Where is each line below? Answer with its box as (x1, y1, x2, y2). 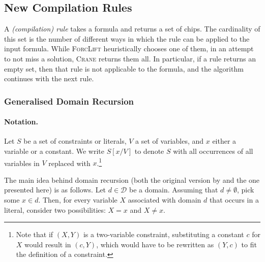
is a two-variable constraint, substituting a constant (83, 229, 244, 240)
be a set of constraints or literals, (23, 136, 127, 146)
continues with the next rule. (4, 73, 94, 84)
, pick (237, 184, 254, 195)
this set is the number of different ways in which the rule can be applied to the (4, 33, 250, 44)
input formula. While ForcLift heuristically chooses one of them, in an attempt (4, 43, 254, 54)
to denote (134, 146, 164, 156)
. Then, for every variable (38, 194, 117, 205)
